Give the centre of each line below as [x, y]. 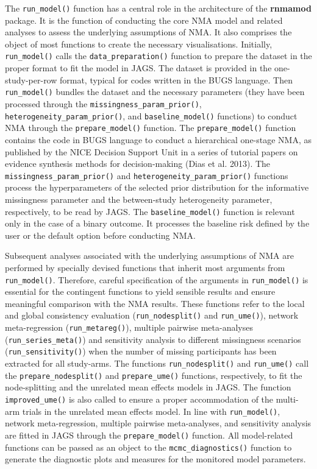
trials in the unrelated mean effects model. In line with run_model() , [151, 411]
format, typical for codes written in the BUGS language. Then [176, 79]
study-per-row [31, 79]
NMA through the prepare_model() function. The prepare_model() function [151, 128]
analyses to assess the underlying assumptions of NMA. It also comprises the [148, 32]
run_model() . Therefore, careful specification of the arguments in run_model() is [157, 279]
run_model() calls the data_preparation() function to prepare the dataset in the [158, 56]
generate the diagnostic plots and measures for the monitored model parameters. [155, 459]
